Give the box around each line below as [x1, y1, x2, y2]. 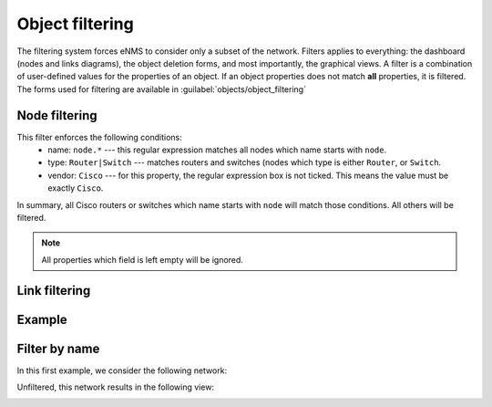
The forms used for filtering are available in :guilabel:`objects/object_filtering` [16, 83, 307, 95]
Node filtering [16, 108, 97, 123]
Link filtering [16, 283, 91, 298]
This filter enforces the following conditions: [16, 131, 182, 142]
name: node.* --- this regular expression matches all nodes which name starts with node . [47, 144, 387, 155]
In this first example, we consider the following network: [16, 365, 228, 376]
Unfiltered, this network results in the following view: [16, 381, 214, 392]
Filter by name [16, 340, 100, 356]
